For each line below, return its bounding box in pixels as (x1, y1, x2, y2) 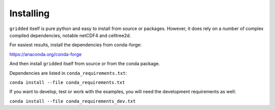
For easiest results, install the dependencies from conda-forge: (9, 42, 142, 48)
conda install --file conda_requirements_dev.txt (9, 98, 136, 104)
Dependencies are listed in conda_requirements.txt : (9, 70, 127, 76)
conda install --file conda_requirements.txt (9, 79, 125, 85)
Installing (9, 8, 50, 19)
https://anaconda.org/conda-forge (9, 51, 82, 57)
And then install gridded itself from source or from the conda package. (9, 61, 160, 67)
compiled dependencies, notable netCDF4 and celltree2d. (9, 32, 131, 38)
